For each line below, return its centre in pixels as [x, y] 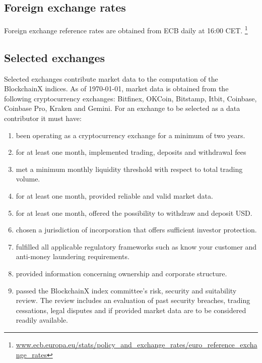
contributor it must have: [43, 118]
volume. [28, 179]
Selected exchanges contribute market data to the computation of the [111, 78]
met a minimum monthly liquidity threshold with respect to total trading [129, 169]
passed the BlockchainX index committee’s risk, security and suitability [126, 290]
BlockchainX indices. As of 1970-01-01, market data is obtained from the [116, 88]
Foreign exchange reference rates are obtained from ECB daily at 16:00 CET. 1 [126, 29]
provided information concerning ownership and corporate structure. [121, 273]
